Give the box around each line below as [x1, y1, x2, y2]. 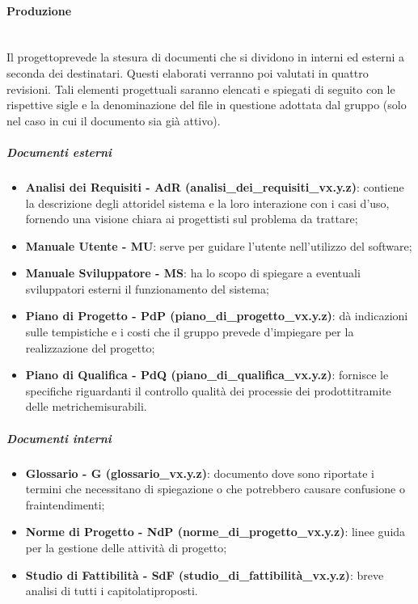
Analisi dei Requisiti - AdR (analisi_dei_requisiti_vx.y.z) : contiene [25, 178, 404, 195]
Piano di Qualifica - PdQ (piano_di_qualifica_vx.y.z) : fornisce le [25, 366, 389, 383]
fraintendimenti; [25, 496, 105, 513]
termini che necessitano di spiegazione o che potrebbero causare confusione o [25, 480, 405, 497]
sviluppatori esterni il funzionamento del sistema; [25, 280, 269, 297]
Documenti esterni [6, 143, 112, 160]
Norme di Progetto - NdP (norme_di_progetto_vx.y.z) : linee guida [25, 523, 406, 540]
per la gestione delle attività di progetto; [25, 539, 227, 555]
